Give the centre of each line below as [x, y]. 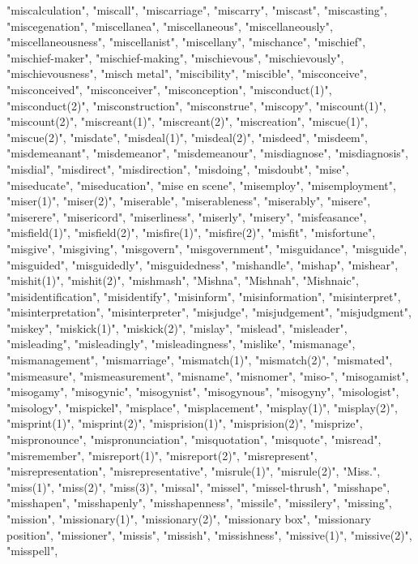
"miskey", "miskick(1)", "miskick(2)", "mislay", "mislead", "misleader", [177, 327]
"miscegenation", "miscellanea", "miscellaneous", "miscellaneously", [170, 26]
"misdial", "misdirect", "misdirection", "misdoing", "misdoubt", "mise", [178, 168]
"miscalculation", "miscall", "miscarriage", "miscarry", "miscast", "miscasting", [197, 10]
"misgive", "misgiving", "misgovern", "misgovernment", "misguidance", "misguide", [207, 248]
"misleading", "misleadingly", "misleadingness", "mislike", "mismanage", [181, 344]
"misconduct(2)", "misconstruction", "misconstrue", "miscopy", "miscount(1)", [196, 105]
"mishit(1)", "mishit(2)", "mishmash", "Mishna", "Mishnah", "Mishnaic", [183, 280]
